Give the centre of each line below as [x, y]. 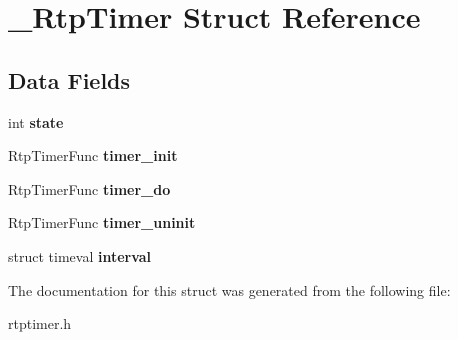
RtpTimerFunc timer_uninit [102, 222]
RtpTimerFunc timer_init [93, 155]
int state [36, 121]
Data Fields [69, 79]
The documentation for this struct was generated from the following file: [229, 289]
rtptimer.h [40, 323]
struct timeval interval [80, 255]
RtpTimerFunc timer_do [89, 188]
